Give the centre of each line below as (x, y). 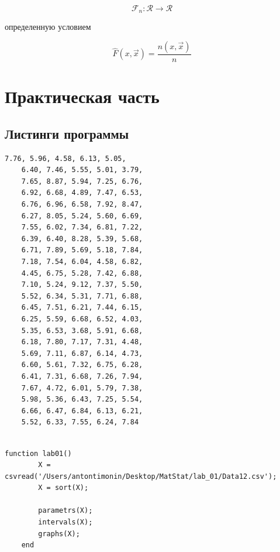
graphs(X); (59, 534)
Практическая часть (82, 96)
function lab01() (38, 453)
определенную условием (48, 27)
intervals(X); (65, 522)
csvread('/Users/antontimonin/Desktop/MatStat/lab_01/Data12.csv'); (141, 476)
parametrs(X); (65, 511)
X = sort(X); (63, 488)
